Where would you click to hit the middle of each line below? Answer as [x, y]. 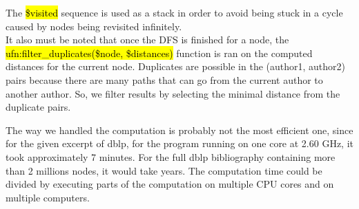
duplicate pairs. [38, 107]
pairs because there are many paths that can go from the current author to [164, 79]
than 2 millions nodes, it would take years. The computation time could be [164, 170]
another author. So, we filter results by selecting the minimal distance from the [173, 93]
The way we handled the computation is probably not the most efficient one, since [179, 130]
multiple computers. [48, 197]
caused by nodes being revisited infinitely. [94, 26]
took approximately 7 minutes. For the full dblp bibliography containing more [171, 156]
